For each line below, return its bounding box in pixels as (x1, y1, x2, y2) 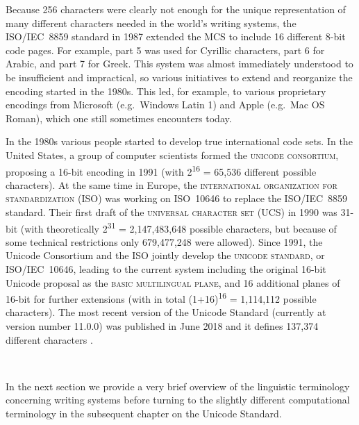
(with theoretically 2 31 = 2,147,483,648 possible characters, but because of (20, 219, 337, 235)
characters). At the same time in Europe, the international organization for (6, 177, 337, 192)
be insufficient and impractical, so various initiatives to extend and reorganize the (6, 69, 353, 84)
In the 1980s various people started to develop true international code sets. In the (6, 134, 353, 149)
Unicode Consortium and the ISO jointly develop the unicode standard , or (6, 248, 325, 262)
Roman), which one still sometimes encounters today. (6, 110, 232, 125)
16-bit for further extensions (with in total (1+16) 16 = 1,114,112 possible (6, 290, 317, 306)
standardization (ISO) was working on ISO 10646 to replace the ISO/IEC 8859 (6, 191, 348, 206)
